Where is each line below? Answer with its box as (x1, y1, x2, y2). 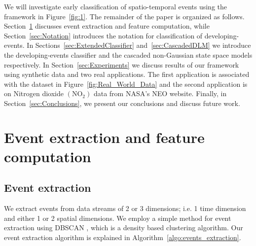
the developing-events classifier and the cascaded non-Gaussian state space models (4, 49, 253, 60)
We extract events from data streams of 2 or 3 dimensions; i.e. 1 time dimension (4, 203, 246, 213)
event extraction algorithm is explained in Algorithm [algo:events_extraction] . (4, 232, 241, 243)
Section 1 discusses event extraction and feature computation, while (4, 21, 210, 31)
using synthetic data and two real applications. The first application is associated (4, 69, 250, 79)
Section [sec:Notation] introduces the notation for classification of (4, 30, 203, 40)
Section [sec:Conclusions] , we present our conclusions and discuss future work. (4, 98, 240, 108)
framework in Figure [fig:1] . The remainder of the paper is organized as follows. (4, 11, 245, 21)
